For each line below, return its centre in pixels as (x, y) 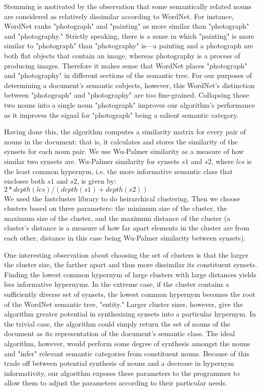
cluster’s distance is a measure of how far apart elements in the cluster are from (127, 228)
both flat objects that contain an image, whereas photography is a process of (122, 55)
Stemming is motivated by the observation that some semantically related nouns (128, 6)
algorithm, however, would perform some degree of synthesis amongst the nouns (127, 343)
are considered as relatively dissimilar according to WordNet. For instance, (119, 16)
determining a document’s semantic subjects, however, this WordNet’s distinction (129, 85)
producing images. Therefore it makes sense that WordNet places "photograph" (126, 65)
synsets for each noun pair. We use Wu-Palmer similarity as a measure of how (124, 151)
